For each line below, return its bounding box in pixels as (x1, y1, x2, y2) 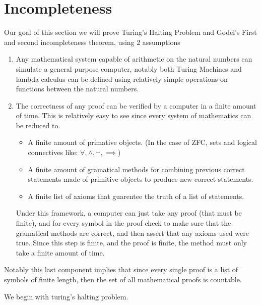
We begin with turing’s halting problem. (4, 291, 128, 301)
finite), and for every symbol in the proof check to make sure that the (16, 218, 231, 228)
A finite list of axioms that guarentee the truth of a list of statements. (28, 190, 244, 201)
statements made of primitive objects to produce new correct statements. (28, 174, 253, 184)
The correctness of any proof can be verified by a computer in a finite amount (16, 100, 256, 111)
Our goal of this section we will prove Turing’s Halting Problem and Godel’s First (4, 27, 257, 37)
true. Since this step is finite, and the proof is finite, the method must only (16, 237, 247, 248)
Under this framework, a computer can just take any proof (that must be (16, 208, 242, 218)
